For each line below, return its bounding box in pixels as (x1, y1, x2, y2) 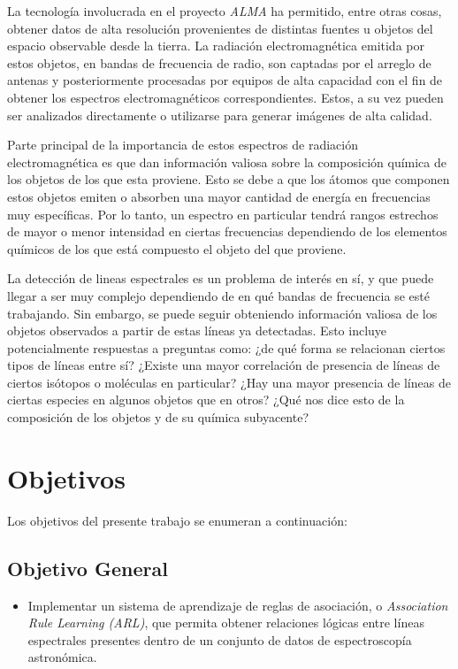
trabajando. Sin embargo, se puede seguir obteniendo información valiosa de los (7, 304, 438, 322)
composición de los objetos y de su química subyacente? (7, 408, 309, 427)
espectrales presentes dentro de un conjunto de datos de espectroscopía (27, 630, 412, 649)
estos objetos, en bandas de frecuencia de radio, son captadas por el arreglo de (7, 53, 431, 72)
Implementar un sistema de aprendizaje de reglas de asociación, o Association (27, 596, 448, 614)
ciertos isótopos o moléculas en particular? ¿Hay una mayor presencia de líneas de (7, 373, 451, 391)
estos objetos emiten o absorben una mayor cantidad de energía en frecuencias (7, 187, 431, 205)
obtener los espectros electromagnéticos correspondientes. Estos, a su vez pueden (7, 88, 444, 106)
